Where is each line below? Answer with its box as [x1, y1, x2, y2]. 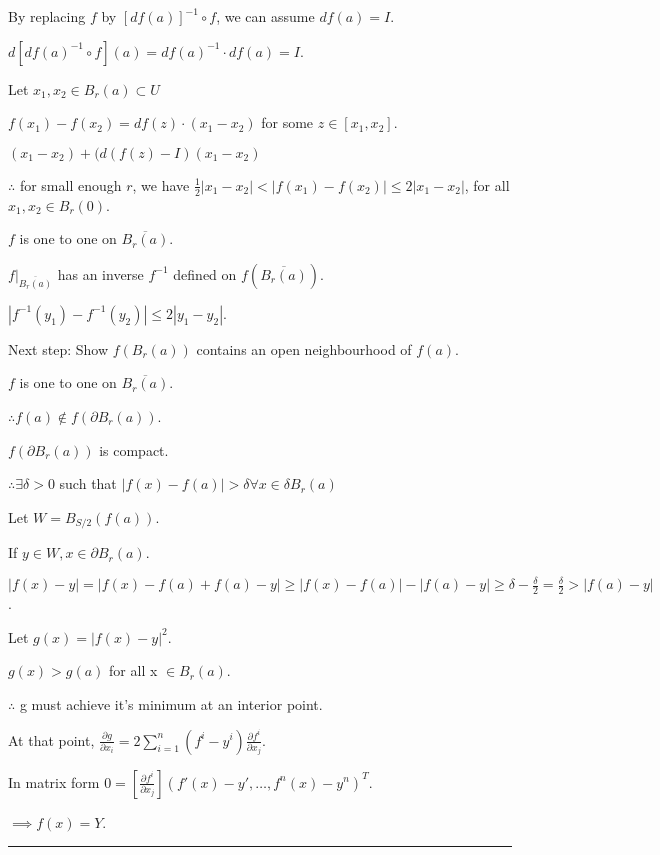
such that [59, 473, 117, 494]
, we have [132, 174, 190, 195]
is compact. [99, 439, 169, 460]
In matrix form [8, 771, 100, 792]
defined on [173, 263, 237, 284]
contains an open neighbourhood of [196, 338, 412, 359]
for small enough [19, 174, 122, 195]
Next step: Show [8, 338, 109, 359]
